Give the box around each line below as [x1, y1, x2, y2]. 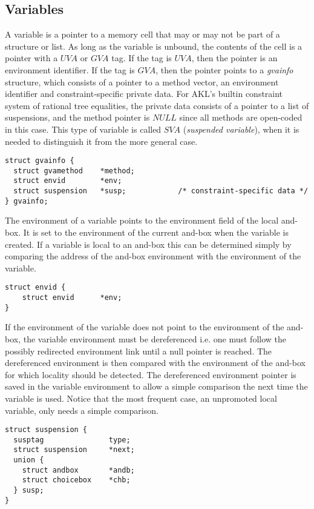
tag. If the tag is [111, 52, 172, 64]
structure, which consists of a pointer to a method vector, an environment [5, 75, 279, 88]
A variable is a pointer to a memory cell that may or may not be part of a [5, 28, 280, 41]
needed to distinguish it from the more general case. [5, 135, 198, 147]
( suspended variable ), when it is [183, 122, 299, 135]
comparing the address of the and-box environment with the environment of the [5, 250, 301, 262]
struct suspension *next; [13, 445, 135, 454]
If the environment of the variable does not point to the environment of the [5, 321, 284, 333]
